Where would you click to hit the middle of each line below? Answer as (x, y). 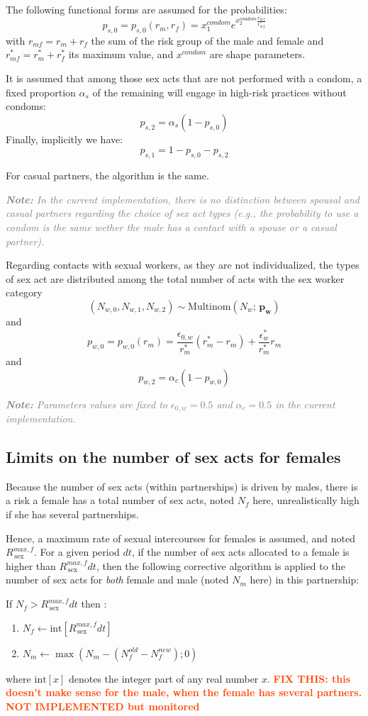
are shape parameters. (257, 54)
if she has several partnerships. (72, 514)
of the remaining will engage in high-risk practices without (219, 92)
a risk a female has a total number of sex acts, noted (120, 500)
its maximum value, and (121, 54)
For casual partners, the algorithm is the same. (107, 175)
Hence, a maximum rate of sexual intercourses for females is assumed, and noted (180, 538)
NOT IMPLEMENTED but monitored (103, 706)
